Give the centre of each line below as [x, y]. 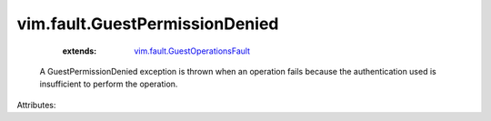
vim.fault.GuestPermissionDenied [148, 24]
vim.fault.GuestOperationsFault [192, 51]
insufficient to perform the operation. [109, 84]
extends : [80, 51]
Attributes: [36, 105]
